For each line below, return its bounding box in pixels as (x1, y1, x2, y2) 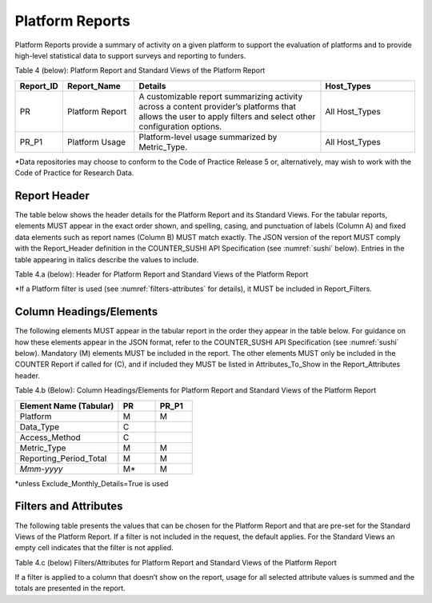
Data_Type (19, 421, 60, 432)
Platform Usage (66, 136, 126, 147)
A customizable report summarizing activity (138, 90, 303, 102)
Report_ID (19, 80, 59, 91)
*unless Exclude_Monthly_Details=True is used (14, 478, 169, 488)
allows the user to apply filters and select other (138, 110, 316, 122)
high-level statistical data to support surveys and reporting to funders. (14, 50, 246, 60)
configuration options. (138, 121, 222, 132)
